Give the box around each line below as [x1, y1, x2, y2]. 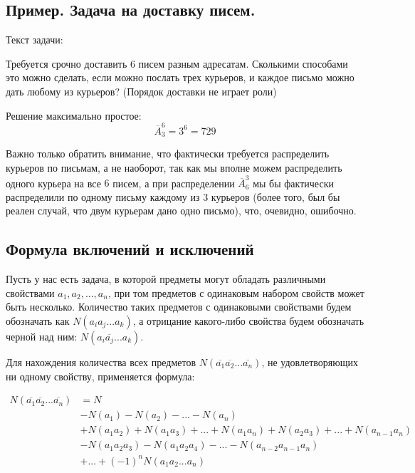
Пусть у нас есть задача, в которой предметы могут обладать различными [6, 271, 326, 286]
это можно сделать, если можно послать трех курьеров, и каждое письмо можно [6, 70, 354, 85]
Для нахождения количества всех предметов [6, 355, 196, 370]
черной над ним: [6, 329, 78, 344]
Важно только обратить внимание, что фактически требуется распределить [6, 146, 330, 161]
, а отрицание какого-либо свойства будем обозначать [132, 313, 364, 328]
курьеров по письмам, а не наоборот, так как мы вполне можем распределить [6, 160, 342, 175]
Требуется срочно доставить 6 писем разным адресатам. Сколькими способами [6, 56, 348, 71]
